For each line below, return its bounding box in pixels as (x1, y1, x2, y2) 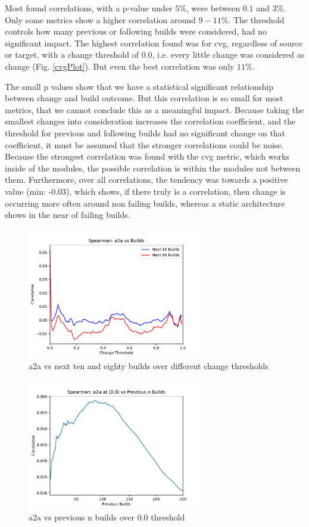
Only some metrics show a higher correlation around (5, 13, 196, 26)
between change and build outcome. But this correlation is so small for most (5, 92, 283, 104)
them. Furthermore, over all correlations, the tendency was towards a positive (5, 173, 288, 186)
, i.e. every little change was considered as (152, 48, 305, 61)
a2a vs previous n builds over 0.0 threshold (29, 511, 185, 523)
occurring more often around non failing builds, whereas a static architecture (5, 197, 285, 209)
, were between (186, 2, 241, 14)
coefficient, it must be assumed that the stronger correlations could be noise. (5, 138, 284, 151)
